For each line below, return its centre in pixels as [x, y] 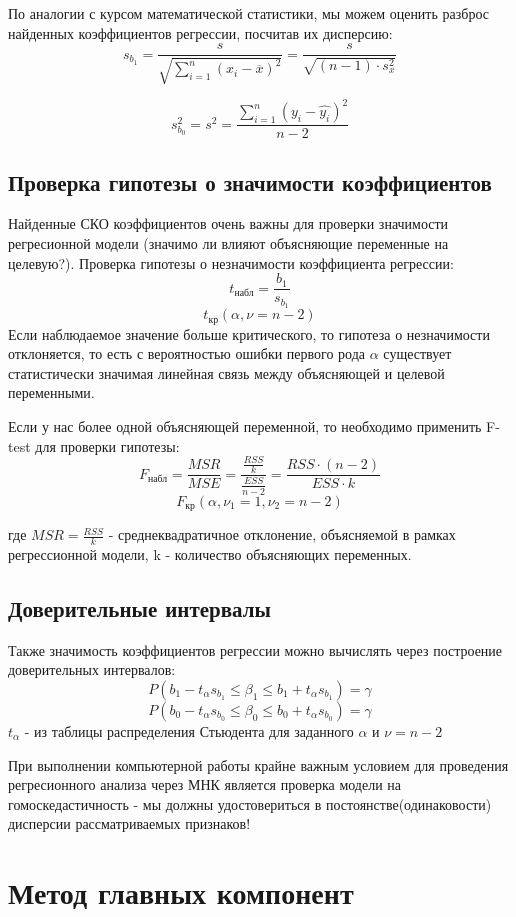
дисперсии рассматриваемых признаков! [129, 823]
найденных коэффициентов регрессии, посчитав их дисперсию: [200, 32]
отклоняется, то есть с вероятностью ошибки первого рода [187, 353]
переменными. [51, 392]
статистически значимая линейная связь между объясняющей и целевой [226, 372]
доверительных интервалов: [92, 669]
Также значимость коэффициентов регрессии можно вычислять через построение [255, 649]
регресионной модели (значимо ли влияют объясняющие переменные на [228, 242]
